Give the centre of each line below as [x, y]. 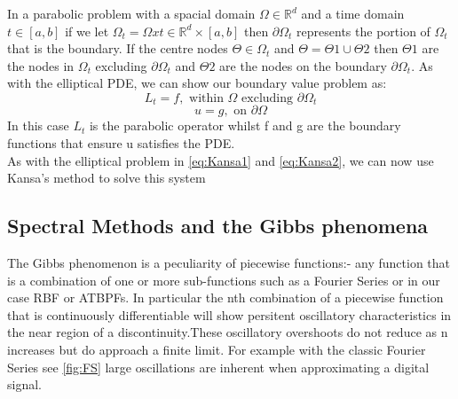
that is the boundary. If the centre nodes [118, 48]
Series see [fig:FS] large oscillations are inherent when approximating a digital [218, 367]
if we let [87, 31]
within [206, 98]
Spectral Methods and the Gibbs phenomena [218, 226]
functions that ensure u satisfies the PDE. [121, 143]
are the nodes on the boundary [303, 65]
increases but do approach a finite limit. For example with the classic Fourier [217, 349]
